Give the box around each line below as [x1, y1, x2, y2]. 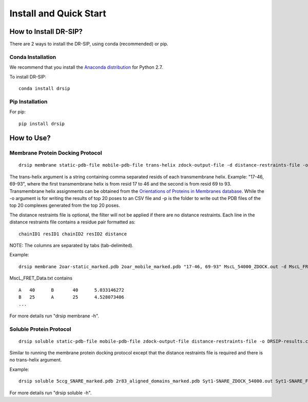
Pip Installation [9, 98, 48, 105]
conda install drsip [18, 85, 70, 91]
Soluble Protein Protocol [9, 326, 71, 333]
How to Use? [9, 134, 51, 143]
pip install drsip [18, 120, 65, 127]
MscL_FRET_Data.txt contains [9, 275, 73, 282]
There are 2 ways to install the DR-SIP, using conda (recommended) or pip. [9, 41, 169, 47]
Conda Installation [9, 53, 56, 61]
